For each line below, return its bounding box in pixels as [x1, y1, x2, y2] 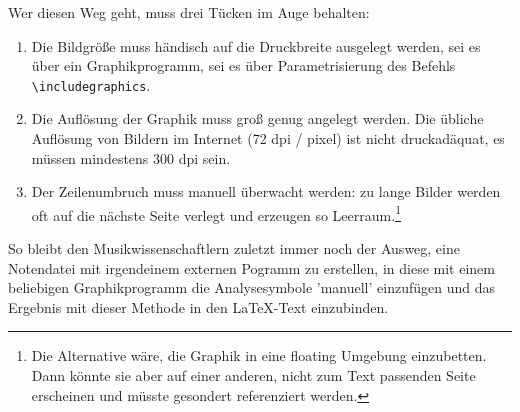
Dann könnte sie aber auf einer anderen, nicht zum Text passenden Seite [31, 365, 476, 386]
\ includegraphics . [31, 74, 151, 95]
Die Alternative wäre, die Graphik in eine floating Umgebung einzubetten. [31, 345, 487, 366]
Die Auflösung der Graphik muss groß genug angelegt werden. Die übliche [31, 108, 484, 129]
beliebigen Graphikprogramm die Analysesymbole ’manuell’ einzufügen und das [8, 277, 496, 298]
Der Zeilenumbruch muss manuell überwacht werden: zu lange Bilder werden [31, 181, 501, 202]
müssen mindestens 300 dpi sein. [31, 147, 231, 168]
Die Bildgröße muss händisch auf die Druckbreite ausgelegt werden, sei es [31, 35, 481, 56]
